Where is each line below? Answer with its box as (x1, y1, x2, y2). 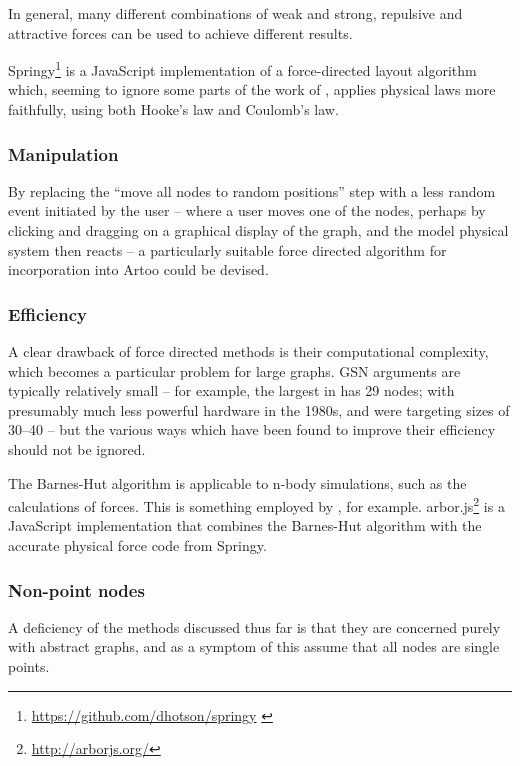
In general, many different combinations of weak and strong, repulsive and (8, 3, 463, 23)
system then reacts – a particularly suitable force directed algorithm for (8, 239, 447, 260)
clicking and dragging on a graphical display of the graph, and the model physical (8, 220, 509, 241)
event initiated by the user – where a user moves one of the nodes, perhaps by (8, 200, 486, 221)
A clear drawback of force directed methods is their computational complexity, (8, 341, 489, 362)
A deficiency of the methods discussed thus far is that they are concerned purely (8, 616, 501, 637)
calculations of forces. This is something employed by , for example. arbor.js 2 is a (8, 493, 505, 516)
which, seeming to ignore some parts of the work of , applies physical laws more (8, 79, 496, 100)
